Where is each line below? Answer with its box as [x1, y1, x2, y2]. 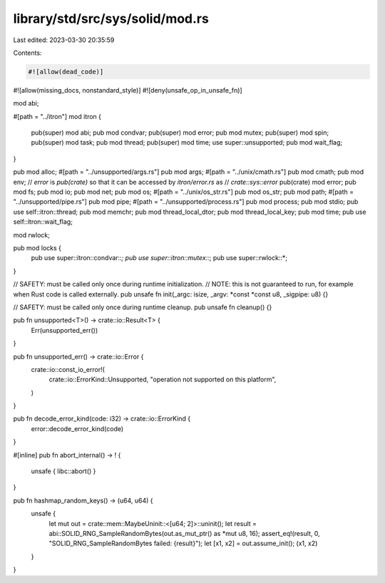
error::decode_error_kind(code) [31, 424, 124, 433]
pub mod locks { [13, 243, 62, 252]
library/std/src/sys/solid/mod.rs [13, 11, 210, 26]
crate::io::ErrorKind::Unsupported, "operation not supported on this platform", [48, 375, 277, 384]
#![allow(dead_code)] [28, 68, 104, 76]
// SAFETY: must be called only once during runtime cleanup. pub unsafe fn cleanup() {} [13, 303, 272, 311]
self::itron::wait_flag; [13, 217, 73, 226]
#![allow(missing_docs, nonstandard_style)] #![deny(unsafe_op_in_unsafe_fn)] [13, 86, 242, 94]
